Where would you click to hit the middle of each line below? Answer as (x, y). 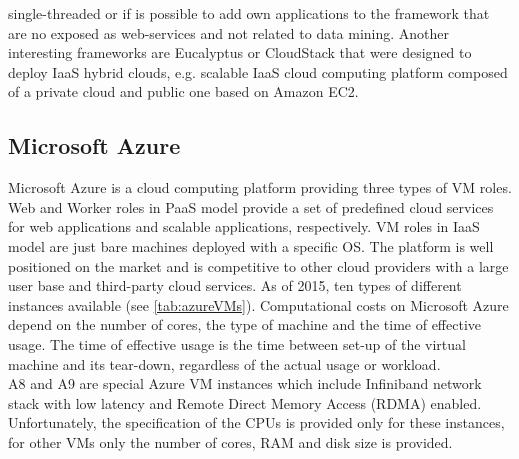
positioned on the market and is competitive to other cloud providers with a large (258, 265)
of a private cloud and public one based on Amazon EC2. (183, 91)
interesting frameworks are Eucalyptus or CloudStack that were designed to (240, 52)
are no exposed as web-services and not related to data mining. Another (229, 32)
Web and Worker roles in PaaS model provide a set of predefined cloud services (251, 206)
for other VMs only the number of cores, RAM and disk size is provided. (230, 441)
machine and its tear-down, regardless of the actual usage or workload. (224, 363)
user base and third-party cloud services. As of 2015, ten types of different (235, 285)
